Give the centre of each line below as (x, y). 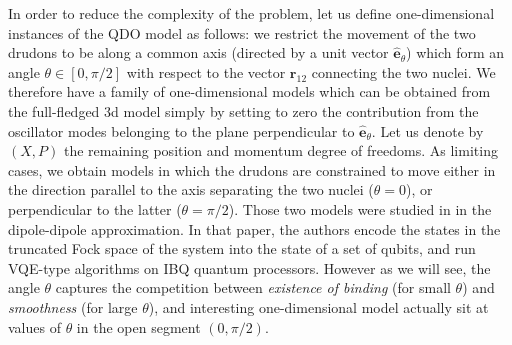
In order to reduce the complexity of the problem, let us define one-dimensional (251, 13)
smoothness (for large (73, 306)
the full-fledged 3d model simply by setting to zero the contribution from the (243, 110)
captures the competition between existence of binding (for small (253, 287)
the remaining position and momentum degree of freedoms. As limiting (280, 150)
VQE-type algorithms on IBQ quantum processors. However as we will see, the (249, 267)
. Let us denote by (427, 130)
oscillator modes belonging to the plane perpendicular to (181, 130)
